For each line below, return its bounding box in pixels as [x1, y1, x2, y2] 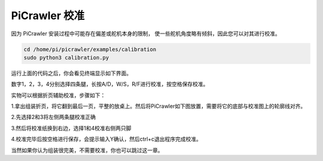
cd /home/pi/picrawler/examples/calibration [23, 45, 157, 53]
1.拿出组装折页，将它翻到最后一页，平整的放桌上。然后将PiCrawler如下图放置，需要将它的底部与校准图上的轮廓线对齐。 [11, 102, 306, 110]
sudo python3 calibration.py [23, 54, 109, 61]
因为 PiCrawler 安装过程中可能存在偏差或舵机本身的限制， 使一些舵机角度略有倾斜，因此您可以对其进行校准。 [11, 30, 281, 37]
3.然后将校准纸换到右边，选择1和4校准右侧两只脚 [11, 124, 132, 132]
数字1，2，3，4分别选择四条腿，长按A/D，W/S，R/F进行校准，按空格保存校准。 [11, 81, 209, 88]
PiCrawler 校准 [11, 9, 85, 22]
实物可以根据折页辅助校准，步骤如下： [11, 92, 106, 99]
